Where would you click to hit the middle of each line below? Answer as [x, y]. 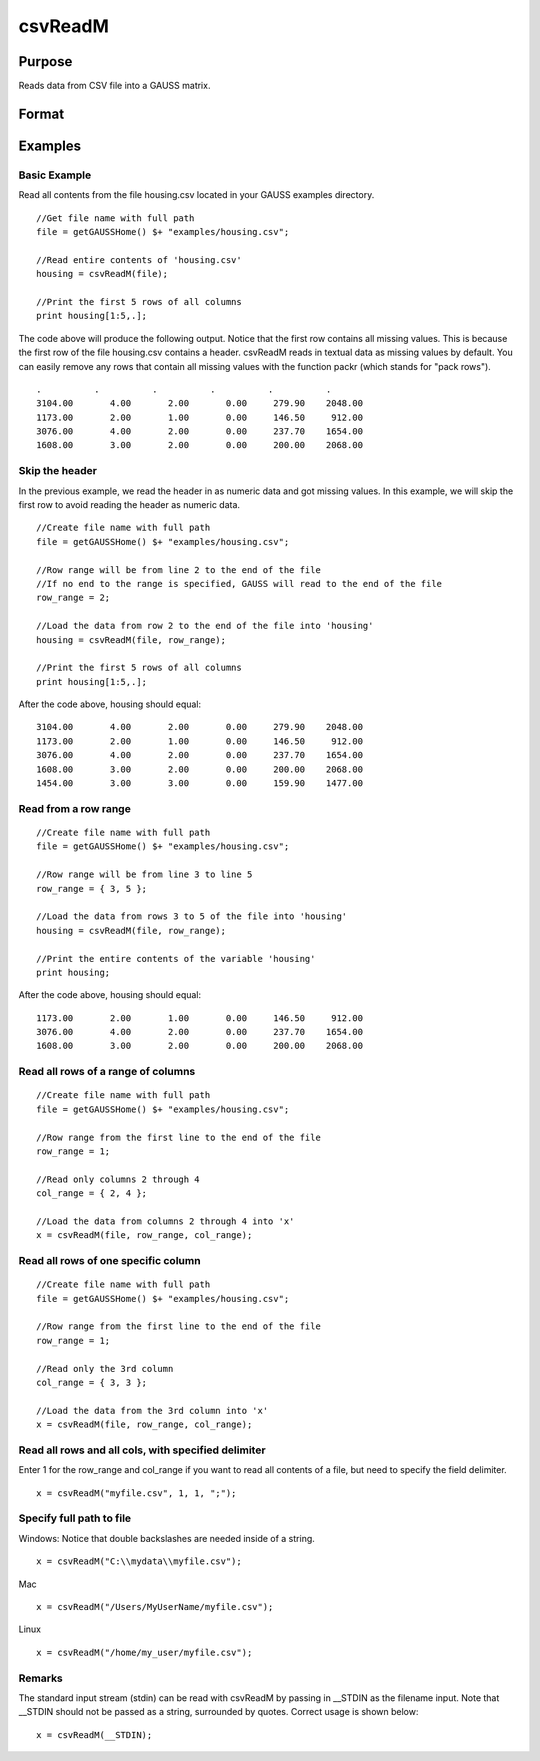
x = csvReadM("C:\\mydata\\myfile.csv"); [139, 1561]
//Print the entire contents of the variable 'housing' [176, 958]
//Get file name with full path [115, 218]
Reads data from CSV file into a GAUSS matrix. [114, 86]
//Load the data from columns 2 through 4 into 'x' [165, 1221]
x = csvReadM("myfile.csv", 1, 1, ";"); [136, 1493]
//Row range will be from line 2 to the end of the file [179, 569]
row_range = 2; [73, 598]
